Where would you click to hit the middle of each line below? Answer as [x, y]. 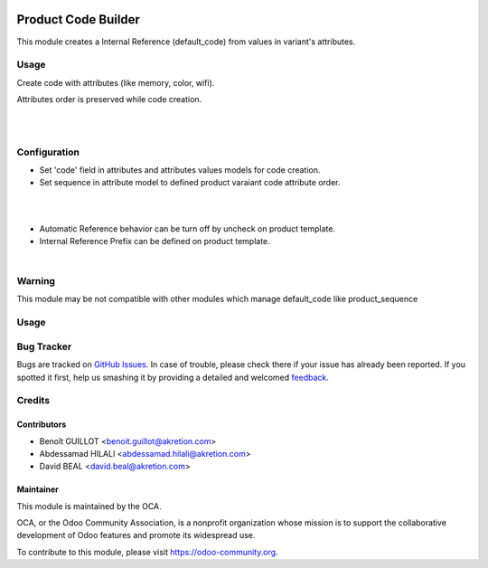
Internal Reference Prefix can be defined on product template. [155, 241]
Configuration [48, 152]
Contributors [42, 424]
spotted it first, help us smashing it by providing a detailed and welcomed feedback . [173, 377]
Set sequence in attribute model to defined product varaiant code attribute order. [190, 183]
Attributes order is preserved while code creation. [109, 99]
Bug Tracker [44, 346]
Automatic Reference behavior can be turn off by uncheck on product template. [188, 228]
